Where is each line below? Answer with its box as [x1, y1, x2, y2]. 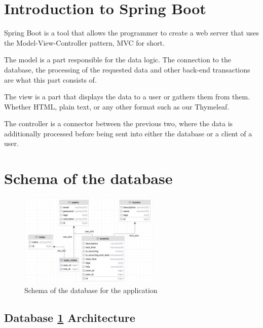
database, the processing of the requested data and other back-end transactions [4, 64, 250, 75]
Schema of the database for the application [24, 284, 158, 295]
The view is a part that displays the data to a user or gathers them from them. [4, 91, 250, 102]
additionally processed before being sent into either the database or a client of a [4, 128, 252, 138]
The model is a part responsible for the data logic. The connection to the [4, 54, 231, 65]
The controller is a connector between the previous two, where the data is [4, 118, 233, 129]
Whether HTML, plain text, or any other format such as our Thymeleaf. [4, 101, 230, 112]
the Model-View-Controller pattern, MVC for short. [4, 37, 165, 48]
